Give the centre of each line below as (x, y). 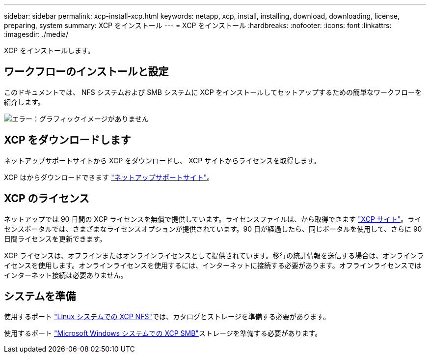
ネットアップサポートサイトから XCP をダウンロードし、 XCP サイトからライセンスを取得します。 (162, 160)
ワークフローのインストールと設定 (86, 72)
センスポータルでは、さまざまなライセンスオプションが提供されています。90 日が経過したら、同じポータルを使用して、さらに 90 (213, 229)
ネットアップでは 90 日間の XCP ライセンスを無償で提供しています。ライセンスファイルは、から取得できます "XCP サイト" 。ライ (213, 219)
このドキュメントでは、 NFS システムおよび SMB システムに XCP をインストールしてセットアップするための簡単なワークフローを (213, 92)
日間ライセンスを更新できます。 (55, 238)
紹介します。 (24, 102)
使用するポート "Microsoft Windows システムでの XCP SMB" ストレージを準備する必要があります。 (163, 333)
